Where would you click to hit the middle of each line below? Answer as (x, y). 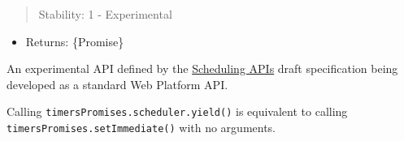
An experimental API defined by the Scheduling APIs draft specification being (202, 68)
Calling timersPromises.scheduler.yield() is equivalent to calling (177, 111)
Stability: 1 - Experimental (105, 14)
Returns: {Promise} (75, 41)
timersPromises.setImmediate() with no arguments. (141, 128)
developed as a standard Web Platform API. (117, 84)
